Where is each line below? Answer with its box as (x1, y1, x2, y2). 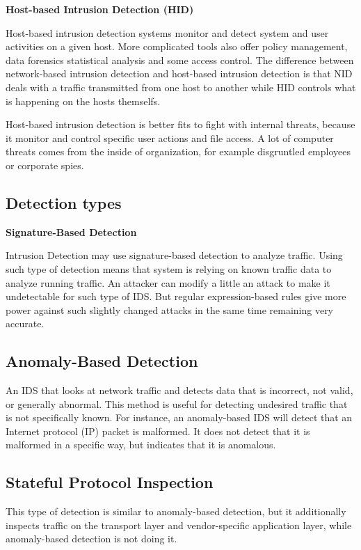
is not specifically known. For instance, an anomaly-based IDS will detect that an (6, 410, 353, 425)
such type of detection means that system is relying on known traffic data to (6, 261, 332, 276)
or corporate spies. (6, 157, 84, 172)
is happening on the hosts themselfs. (6, 93, 161, 108)
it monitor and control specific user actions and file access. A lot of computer (6, 130, 334, 145)
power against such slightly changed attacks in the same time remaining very (6, 302, 334, 317)
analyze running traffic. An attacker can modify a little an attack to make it (6, 275, 330, 290)
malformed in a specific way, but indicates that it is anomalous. (6, 437, 276, 452)
